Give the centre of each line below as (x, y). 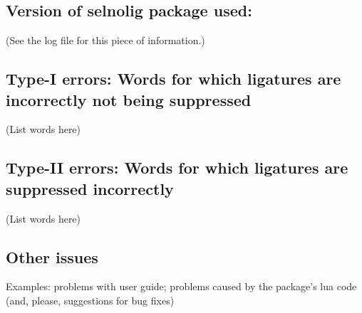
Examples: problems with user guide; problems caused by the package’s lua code (181, 286)
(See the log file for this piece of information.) (105, 40)
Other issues (52, 256)
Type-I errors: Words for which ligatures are (174, 79)
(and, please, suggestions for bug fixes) (90, 300)
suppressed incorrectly (90, 188)
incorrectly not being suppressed (129, 99)
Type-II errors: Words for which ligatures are (177, 168)
